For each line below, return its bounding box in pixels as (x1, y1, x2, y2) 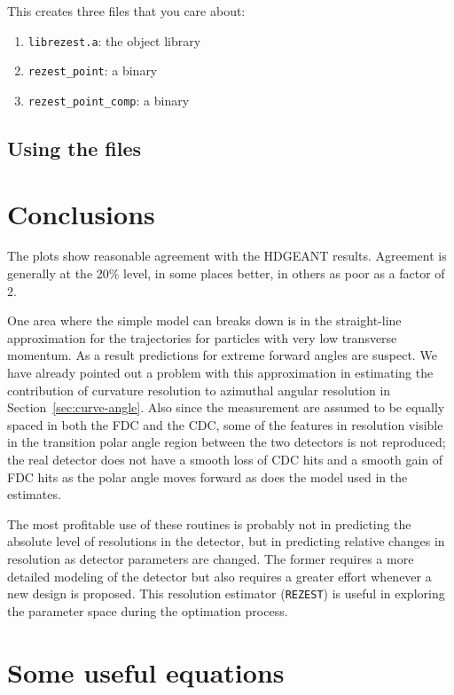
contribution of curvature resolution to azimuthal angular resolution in (7, 380, 391, 399)
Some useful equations (7, 653, 285, 690)
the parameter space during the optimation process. (7, 601, 288, 620)
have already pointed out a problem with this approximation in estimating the (7, 363, 434, 382)
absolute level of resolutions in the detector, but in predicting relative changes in (7, 532, 445, 551)
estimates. (7, 485, 61, 504)
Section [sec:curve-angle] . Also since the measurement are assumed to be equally (7, 398, 445, 417)
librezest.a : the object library (27, 31, 201, 50)
